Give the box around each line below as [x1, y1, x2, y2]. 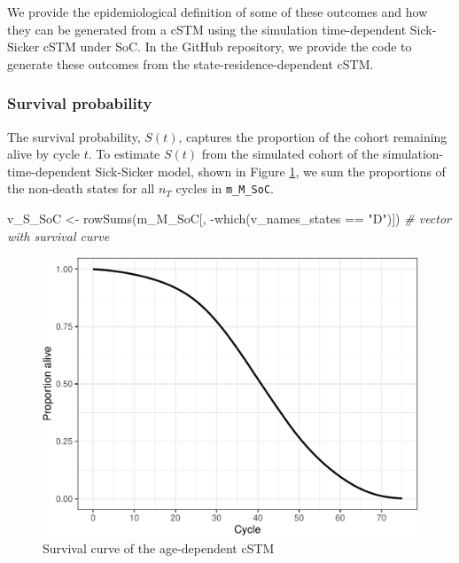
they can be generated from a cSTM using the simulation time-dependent [7, 20, 407, 38]
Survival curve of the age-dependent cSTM [43, 539, 275, 558]
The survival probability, [7, 127, 141, 145]
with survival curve [7, 226, 110, 245]
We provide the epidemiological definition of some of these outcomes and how [7, 3, 428, 20]
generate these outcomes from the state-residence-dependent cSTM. [7, 54, 374, 73]
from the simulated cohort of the [201, 145, 379, 163]
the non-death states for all [7, 179, 155, 198]
